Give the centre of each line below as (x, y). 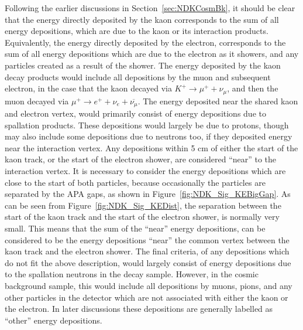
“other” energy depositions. (54, 320)
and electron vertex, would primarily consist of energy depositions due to (135, 113)
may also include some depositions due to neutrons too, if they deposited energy (149, 136)
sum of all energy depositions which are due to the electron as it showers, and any (152, 54)
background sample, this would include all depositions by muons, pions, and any (149, 285)
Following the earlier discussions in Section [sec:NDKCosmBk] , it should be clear (150, 8)
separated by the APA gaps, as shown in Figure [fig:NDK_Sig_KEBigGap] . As (148, 194)
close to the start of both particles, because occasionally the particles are (135, 182)
